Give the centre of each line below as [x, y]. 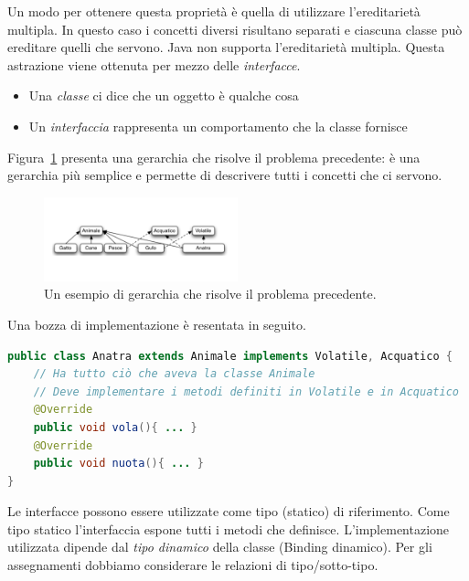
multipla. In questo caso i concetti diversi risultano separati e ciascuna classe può [235, 29]
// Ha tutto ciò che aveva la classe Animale [174, 374]
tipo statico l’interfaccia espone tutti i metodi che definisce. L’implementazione [229, 528]
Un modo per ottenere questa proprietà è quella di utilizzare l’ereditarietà [214, 11]
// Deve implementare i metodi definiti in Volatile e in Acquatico [246, 391]
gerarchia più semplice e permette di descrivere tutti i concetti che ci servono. [225, 175]
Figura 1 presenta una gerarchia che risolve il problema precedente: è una [214, 157]
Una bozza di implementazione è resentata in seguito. [157, 324]
